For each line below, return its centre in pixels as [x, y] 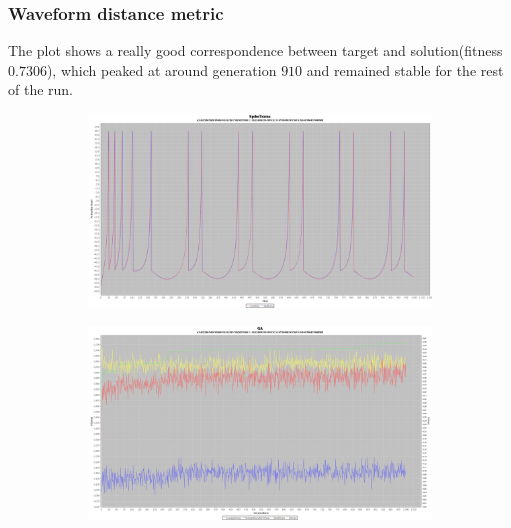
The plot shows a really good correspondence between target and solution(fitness [255, 50]
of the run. [41, 89]
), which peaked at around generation [161, 69]
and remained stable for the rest [405, 69]
